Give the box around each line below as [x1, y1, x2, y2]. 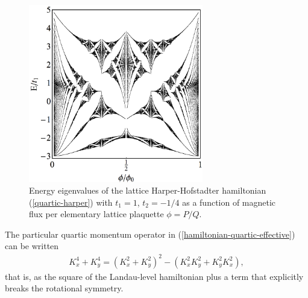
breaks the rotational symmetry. [5, 282, 124, 294]
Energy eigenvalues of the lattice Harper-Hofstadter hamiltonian [29, 184, 266, 197]
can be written [5, 239, 59, 252]
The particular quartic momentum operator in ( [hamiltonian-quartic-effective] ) [5, 227, 295, 240]
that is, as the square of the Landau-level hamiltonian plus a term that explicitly [5, 270, 304, 282]
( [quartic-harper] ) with [29, 195, 113, 208]
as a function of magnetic [182, 195, 276, 208]
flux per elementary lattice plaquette [29, 208, 164, 220]
